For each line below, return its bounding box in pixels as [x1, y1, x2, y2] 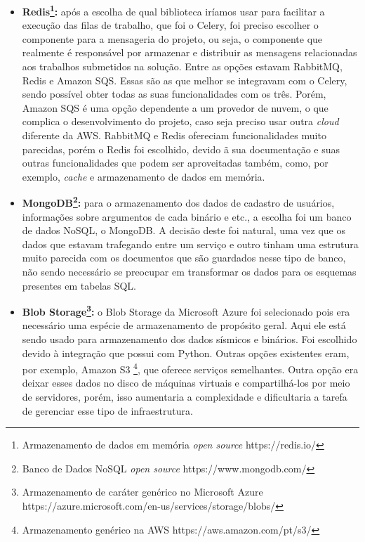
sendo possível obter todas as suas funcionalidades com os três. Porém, [22, 86, 326, 101]
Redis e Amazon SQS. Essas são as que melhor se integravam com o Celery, [22, 72, 347, 87]
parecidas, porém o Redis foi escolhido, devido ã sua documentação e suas [22, 141, 340, 156]
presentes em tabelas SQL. [22, 278, 137, 292]
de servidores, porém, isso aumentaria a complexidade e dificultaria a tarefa [22, 389, 347, 404]
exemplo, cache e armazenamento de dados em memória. [22, 169, 265, 183]
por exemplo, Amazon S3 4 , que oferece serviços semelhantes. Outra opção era [22, 360, 359, 376]
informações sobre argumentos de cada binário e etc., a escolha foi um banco [22, 209, 352, 224]
